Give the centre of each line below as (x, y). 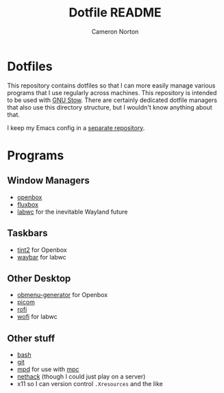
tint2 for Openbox (42, 250)
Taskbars (27, 233)
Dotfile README (115, 13)
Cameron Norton (115, 31)
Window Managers (49, 180)
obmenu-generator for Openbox (62, 295)
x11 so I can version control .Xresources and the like (90, 384)
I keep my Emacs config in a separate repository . (76, 127)
